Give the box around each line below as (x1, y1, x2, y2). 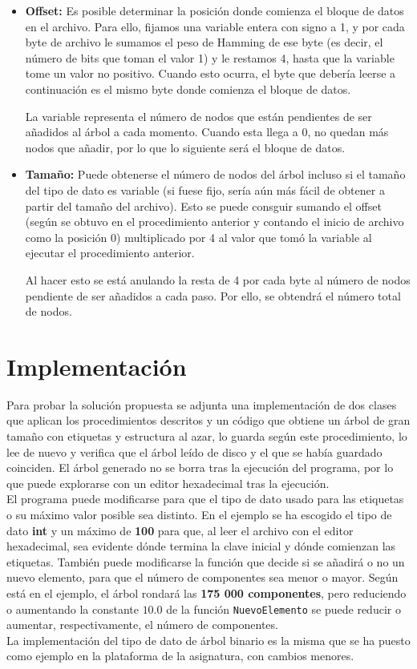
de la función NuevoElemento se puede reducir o (166, 600, 401, 617)
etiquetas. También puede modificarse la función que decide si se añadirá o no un (6, 553, 405, 570)
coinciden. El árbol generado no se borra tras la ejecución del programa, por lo (6, 459, 394, 476)
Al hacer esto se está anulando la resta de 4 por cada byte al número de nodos (25, 271, 411, 288)
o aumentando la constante (6, 600, 139, 617)
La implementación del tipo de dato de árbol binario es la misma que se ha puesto (6, 631, 411, 648)
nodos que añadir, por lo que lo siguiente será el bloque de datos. (25, 139, 346, 155)
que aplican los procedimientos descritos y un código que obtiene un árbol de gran (6, 412, 411, 429)
